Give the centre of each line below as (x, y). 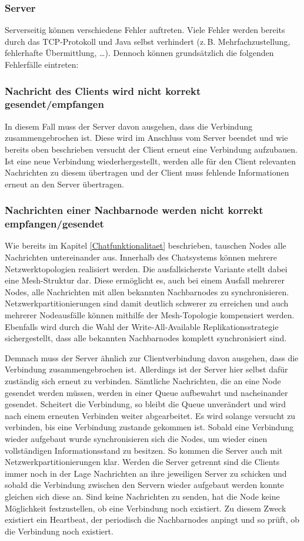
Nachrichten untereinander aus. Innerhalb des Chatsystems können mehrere (141, 257)
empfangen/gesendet (54, 224)
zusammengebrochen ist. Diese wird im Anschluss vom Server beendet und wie (146, 138)
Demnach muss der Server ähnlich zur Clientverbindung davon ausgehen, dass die (152, 357)
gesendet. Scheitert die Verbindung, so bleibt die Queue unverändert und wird (145, 404)
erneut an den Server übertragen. (64, 184)
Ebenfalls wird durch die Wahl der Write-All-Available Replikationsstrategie (142, 326)
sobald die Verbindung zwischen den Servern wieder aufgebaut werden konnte (144, 485)
